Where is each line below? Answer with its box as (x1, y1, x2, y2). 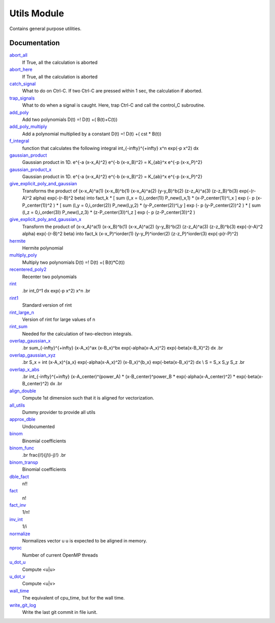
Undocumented (22, 423, 55, 430)
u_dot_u (9, 559, 26, 565)
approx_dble (9, 416, 36, 422)
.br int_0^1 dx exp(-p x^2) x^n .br (22, 288, 91, 294)
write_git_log (9, 602, 37, 608)
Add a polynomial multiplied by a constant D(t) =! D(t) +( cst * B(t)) (22, 131, 161, 137)
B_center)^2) (22, 381, 49, 387)
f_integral (9, 138, 30, 144)
